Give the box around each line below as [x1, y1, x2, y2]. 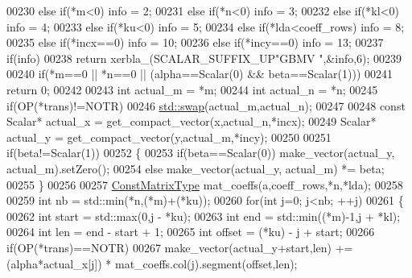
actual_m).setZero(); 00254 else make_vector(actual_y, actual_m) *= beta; [6, 160, 385, 176]
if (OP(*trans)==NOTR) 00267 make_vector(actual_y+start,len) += [6, 239, 353, 255]
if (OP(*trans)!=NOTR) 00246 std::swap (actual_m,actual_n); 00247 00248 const [6, 97, 406, 114]
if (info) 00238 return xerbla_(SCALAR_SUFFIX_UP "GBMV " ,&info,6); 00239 [6, 49, 402, 66]
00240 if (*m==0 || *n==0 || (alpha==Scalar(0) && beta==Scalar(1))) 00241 [6, 65, 393, 82]
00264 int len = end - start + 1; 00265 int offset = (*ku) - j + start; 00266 [6, 223, 375, 240]
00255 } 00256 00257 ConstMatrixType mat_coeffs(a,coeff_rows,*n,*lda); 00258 [6, 176, 403, 193]
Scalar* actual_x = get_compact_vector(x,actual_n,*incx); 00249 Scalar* [6, 113, 377, 130]
